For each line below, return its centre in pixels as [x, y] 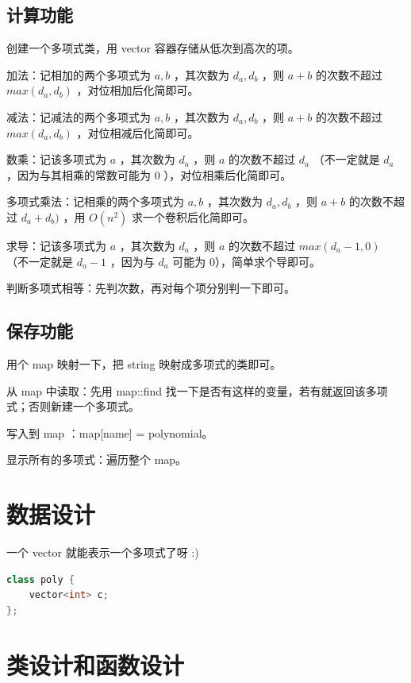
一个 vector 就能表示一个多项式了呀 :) [103, 552]
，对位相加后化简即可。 [138, 90]
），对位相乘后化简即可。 [228, 174]
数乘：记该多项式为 [56, 159]
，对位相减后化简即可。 [138, 132]
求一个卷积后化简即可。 [193, 216]
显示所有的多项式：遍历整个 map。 [97, 459]
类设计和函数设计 [96, 664]
